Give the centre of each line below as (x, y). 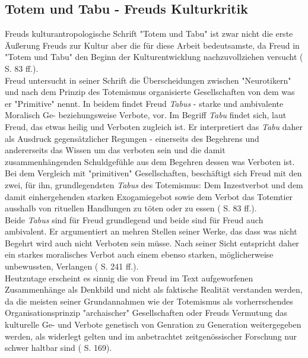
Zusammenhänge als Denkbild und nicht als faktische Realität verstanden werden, (154, 289)
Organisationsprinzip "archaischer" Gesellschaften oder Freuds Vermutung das (146, 313)
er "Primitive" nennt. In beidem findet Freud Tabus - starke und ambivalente (144, 103)
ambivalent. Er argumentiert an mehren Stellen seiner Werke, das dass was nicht (151, 231)
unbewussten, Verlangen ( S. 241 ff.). (72, 266)
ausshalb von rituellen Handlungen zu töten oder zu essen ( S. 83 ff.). (131, 208)
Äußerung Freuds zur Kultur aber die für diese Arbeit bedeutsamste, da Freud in (152, 45)
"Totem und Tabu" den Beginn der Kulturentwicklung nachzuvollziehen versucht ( (154, 57)
